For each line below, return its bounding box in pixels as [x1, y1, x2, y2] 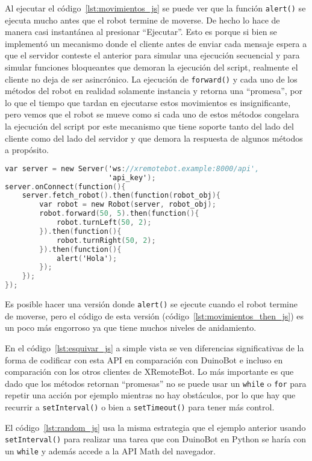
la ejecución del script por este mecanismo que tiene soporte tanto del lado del [5, 120, 294, 133]
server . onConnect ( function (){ [5, 182, 126, 191]
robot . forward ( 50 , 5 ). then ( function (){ [39, 209, 199, 218]
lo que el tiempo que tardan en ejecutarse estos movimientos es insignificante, [5, 96, 291, 108]
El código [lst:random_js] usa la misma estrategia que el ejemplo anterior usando [5, 421, 306, 433]
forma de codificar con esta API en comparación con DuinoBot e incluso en [5, 353, 283, 366]
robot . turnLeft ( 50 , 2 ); [56, 218, 152, 227]
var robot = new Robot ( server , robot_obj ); [39, 200, 216, 209]
